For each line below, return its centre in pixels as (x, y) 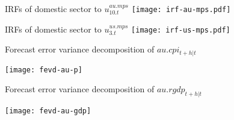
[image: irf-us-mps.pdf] (181, 30)
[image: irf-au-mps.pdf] (181, 10)
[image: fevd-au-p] (44, 70)
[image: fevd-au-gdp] (48, 111)
